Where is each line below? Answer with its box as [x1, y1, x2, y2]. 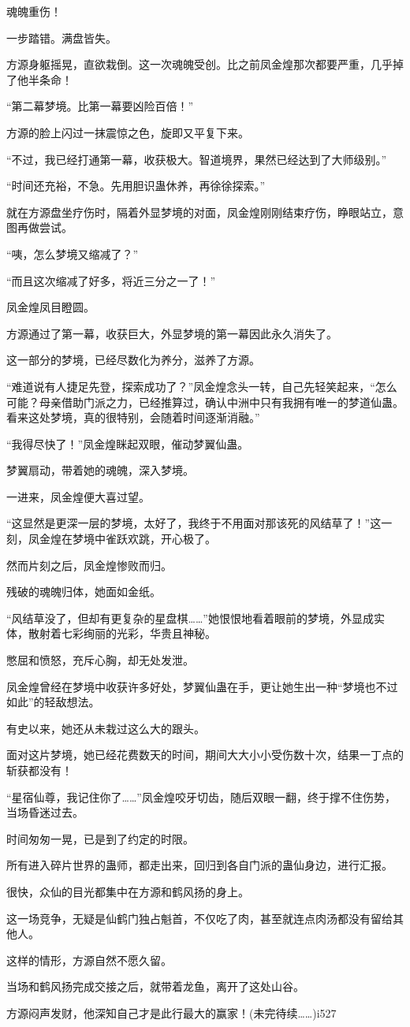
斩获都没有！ [6, 762, 73, 778]
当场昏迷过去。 [6, 804, 84, 820]
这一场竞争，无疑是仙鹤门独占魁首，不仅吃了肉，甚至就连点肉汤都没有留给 [6, 910, 393, 926]
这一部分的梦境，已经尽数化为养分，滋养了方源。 [6, 352, 260, 368]
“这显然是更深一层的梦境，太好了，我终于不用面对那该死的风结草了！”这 [6, 515, 382, 531]
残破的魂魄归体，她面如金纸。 [6, 583, 161, 600]
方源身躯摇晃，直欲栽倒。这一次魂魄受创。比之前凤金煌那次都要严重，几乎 [6, 56, 393, 73]
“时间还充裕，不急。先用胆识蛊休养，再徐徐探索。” [6, 177, 266, 194]
